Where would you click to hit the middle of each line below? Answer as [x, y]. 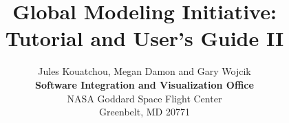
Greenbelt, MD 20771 [144, 112]
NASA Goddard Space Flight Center [144, 98]
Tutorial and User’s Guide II [144, 38]
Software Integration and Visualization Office [144, 84]
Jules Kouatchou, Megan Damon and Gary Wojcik [144, 71]
